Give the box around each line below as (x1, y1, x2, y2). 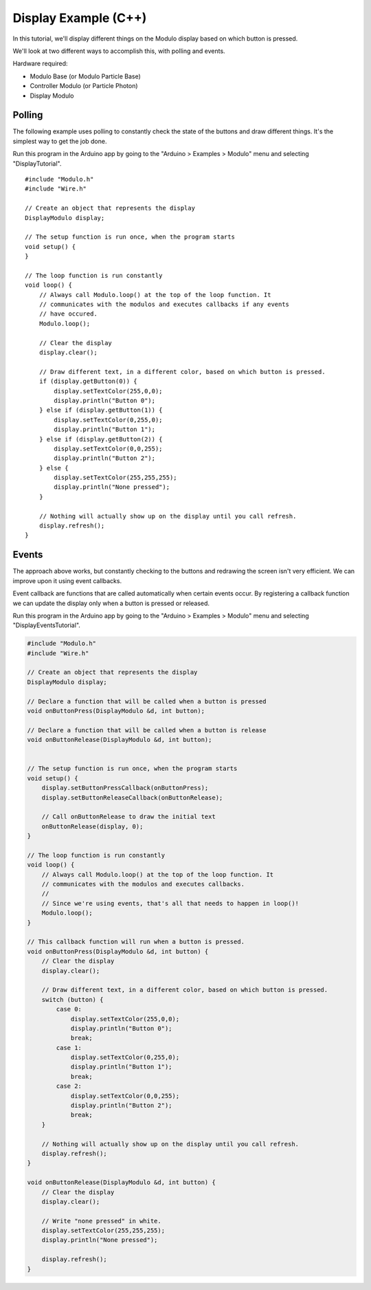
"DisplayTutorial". (12, 159, 62, 168)
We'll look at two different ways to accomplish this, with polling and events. (12, 47, 226, 55)
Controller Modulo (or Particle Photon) (30, 82, 138, 90)
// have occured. (38, 310, 98, 318)
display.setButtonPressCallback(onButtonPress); (41, 784, 209, 792)
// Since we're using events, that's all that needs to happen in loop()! (41, 899, 299, 907)
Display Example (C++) (12, 10, 147, 25)
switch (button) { (41, 996, 104, 1003)
